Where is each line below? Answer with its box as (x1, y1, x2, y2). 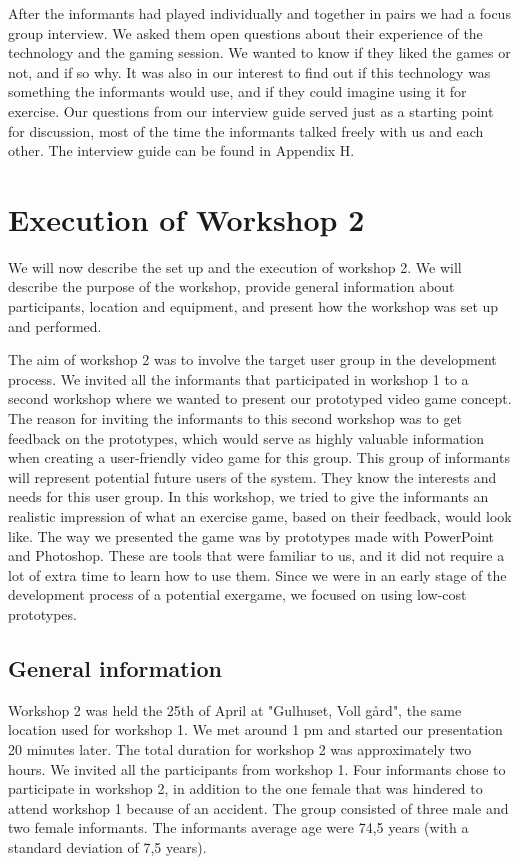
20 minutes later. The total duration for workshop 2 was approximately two (8, 738, 472, 759)
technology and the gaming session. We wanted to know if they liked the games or (8, 42, 511, 63)
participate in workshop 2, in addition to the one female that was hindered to (8, 778, 483, 799)
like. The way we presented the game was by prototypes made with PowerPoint (8, 525, 494, 546)
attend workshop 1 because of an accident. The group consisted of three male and (8, 797, 509, 818)
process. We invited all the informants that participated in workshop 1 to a (8, 368, 469, 389)
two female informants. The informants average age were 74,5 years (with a (8, 817, 469, 838)
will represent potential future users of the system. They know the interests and (8, 466, 497, 487)
